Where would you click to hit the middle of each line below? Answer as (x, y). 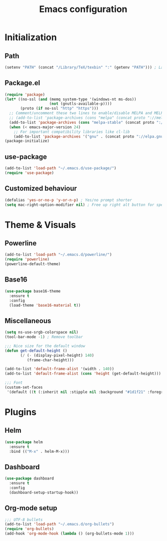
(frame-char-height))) (50, 360)
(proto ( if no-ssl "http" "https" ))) (59, 109)
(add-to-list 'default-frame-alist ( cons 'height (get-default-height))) (83, 374)
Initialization (31, 37)
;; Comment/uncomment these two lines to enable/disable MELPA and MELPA (87, 113)
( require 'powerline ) (27, 259)
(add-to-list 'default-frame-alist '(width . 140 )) (59, 369)
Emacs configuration (83, 9)
